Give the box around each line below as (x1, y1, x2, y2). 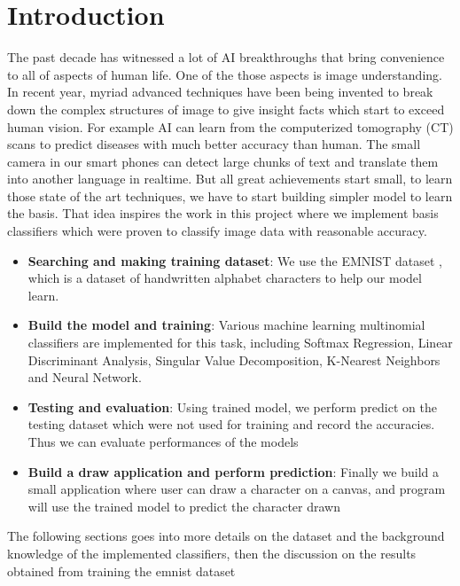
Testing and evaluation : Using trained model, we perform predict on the (27, 397, 437, 416)
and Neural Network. (27, 368, 142, 387)
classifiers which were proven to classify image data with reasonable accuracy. (7, 222, 427, 240)
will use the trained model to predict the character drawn (27, 496, 341, 515)
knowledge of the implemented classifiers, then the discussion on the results (7, 543, 417, 562)
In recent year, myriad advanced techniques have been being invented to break (7, 82, 433, 101)
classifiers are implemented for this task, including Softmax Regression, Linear (27, 333, 453, 352)
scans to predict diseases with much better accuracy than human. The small (7, 135, 421, 153)
